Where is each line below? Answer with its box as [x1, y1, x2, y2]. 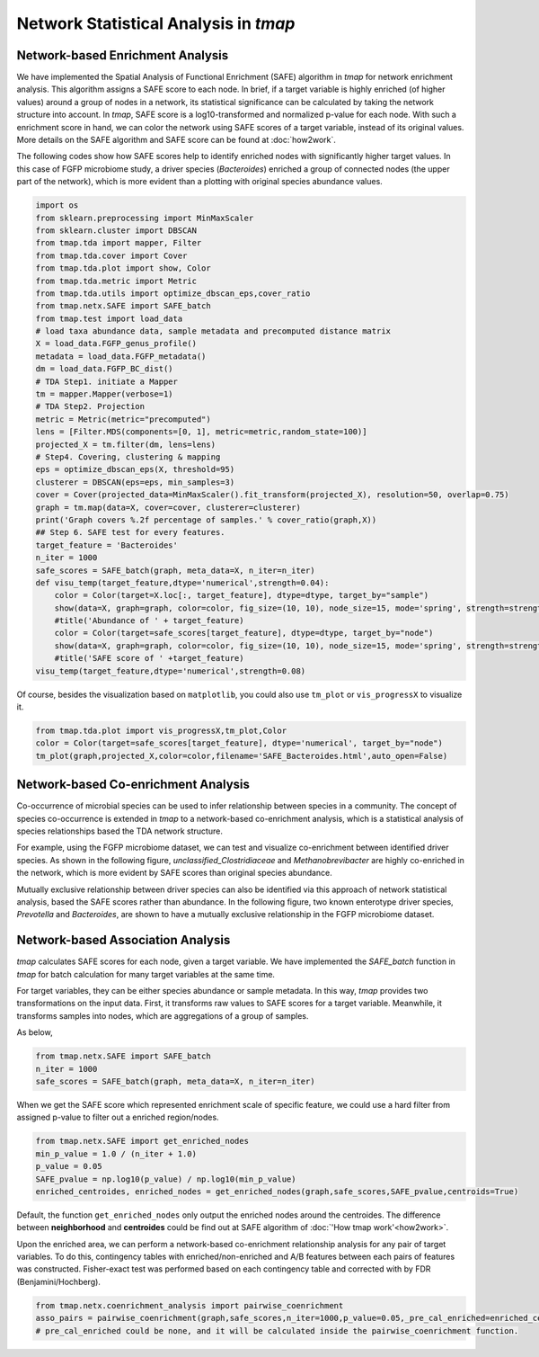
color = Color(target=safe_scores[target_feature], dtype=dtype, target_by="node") [54, 628, 434, 638]
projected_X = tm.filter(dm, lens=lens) [35, 439, 216, 450]
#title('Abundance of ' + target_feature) [54, 616, 244, 626]
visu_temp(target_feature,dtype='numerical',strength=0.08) [35, 665, 306, 676]
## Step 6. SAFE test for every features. [35, 527, 225, 538]
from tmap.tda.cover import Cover [35, 250, 188, 261]
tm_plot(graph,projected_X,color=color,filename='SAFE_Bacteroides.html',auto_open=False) [35, 751, 448, 761]
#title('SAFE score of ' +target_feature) [54, 653, 244, 664]
